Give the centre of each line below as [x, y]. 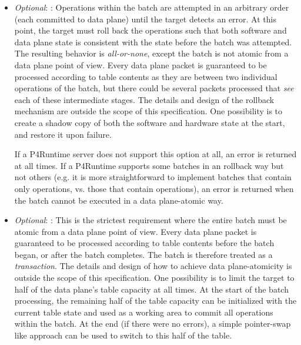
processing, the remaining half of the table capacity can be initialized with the [155, 301]
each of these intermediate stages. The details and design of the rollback [144, 99]
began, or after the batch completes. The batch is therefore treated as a [143, 254]
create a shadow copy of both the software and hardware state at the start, [150, 122]
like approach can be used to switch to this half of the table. [123, 335]
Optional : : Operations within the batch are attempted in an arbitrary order [152, 7]
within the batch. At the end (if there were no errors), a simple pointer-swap [153, 324]
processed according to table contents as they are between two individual [146, 76]
